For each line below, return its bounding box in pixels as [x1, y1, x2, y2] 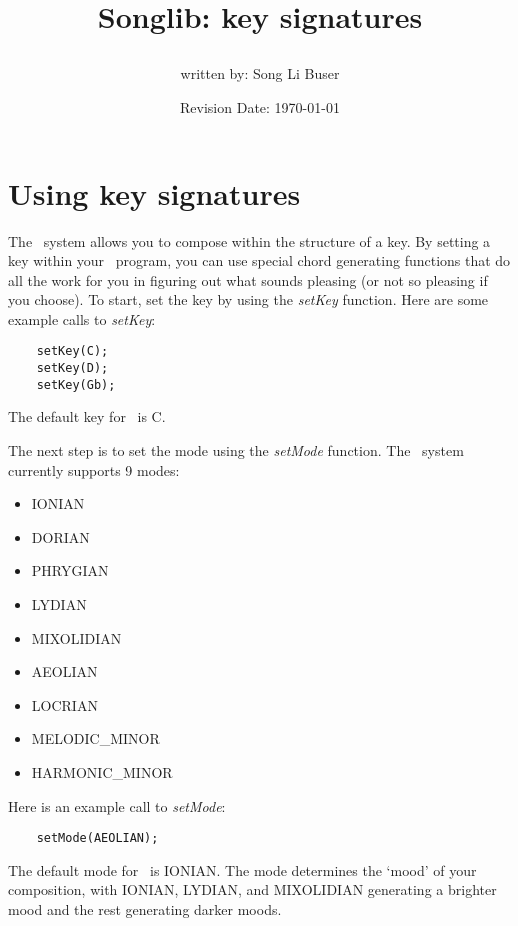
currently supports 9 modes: [8, 459, 180, 480]
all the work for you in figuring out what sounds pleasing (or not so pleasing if [8, 269, 488, 290]
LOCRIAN [31, 694, 98, 715]
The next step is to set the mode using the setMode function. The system [8, 440, 464, 461]
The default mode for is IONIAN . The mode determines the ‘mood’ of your [8, 859, 477, 880]
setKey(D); [36, 361, 109, 376]
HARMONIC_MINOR [31, 761, 173, 782]
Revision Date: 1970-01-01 [180, 96, 340, 117]
